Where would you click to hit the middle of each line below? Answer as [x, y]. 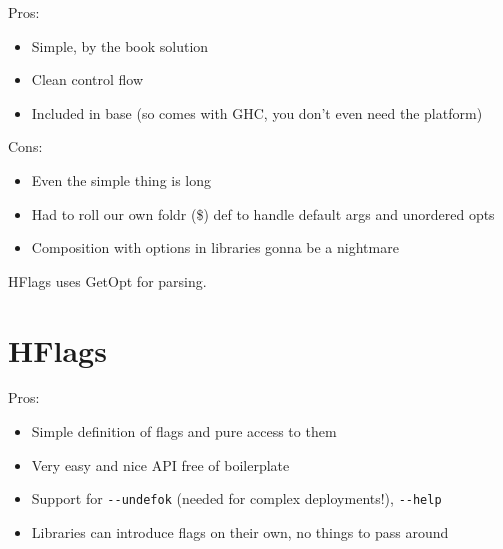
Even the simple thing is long [121, 179]
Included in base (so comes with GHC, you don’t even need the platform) [257, 112]
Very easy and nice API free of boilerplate [160, 464]
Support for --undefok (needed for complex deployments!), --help [236, 498]
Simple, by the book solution [120, 45]
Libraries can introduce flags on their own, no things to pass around [240, 531]
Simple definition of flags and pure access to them [184, 431]
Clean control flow [87, 79]
